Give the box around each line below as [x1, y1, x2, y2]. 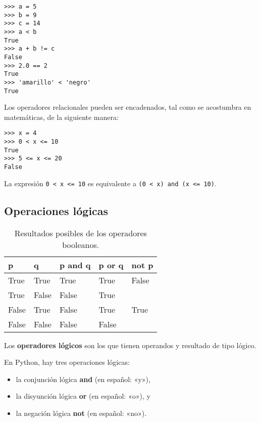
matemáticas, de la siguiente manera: [4, 111, 119, 122]
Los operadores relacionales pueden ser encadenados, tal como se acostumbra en [4, 102, 251, 112]
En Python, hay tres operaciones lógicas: [4, 357, 130, 367]
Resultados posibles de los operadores [14, 227, 147, 239]
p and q [59, 259, 91, 271]
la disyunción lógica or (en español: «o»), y [16, 391, 150, 401]
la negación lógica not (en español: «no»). [16, 407, 147, 418]
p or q [98, 259, 124, 271]
